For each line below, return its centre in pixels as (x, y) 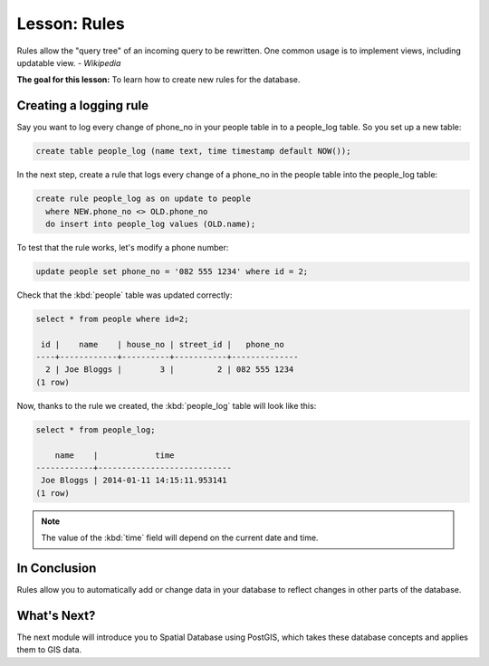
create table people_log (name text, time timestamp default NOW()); (193, 151)
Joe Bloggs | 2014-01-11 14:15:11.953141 (134, 480)
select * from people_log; (96, 429)
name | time (115, 455)
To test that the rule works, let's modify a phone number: (123, 247)
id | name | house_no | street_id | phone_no (163, 344)
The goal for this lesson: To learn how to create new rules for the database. (158, 80)
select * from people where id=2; (112, 319)
